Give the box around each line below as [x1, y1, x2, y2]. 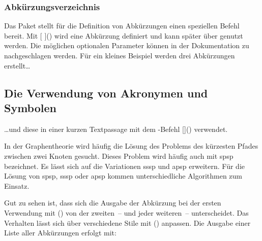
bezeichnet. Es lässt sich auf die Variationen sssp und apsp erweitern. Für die [4, 160, 245, 171]
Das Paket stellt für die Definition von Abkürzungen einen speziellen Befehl [4, 20, 240, 31]
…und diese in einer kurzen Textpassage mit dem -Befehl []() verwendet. [4, 123, 228, 134]
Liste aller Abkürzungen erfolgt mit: [4, 227, 117, 238]
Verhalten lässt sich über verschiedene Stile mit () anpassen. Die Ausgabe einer [4, 217, 251, 228]
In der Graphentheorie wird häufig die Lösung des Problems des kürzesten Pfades [4, 141, 258, 151]
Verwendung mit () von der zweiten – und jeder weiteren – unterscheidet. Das [4, 207, 249, 218]
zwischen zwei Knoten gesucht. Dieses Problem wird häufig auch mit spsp [4, 150, 234, 161]
